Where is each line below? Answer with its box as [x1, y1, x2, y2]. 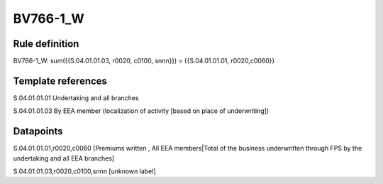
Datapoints [13, 125, 63, 138]
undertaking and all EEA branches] [13, 153, 115, 163]
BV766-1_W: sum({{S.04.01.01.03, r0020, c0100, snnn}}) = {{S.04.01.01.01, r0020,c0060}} [13, 57, 275, 65]
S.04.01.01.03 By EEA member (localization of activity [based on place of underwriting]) [13, 107, 270, 115]
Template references [13, 75, 108, 87]
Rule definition [13, 38, 79, 50]
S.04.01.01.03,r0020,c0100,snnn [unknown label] [13, 167, 156, 175]
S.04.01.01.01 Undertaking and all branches [13, 93, 139, 102]
